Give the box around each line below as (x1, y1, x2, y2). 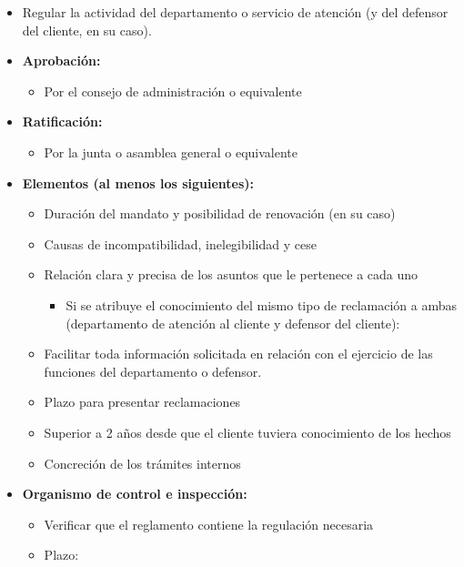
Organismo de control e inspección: (22, 484, 247, 503)
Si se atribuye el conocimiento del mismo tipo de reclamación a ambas (66, 295, 457, 314)
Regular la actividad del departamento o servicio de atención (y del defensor (22, 3, 449, 21)
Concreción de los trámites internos (44, 453, 241, 472)
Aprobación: (22, 51, 101, 70)
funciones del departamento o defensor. (44, 361, 262, 380)
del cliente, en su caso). (22, 20, 152, 39)
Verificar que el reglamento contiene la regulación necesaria (44, 514, 374, 533)
